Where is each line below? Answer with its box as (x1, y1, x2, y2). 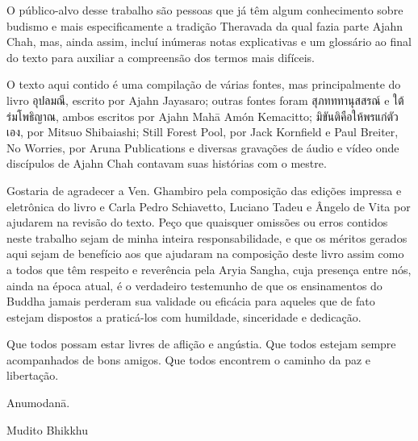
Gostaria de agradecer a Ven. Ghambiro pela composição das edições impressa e (6, 181, 402, 198)
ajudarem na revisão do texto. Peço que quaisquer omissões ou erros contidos (6, 214, 388, 231)
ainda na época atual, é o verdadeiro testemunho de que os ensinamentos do (6, 277, 382, 293)
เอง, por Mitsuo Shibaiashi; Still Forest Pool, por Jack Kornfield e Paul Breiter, (6, 123, 399, 140)
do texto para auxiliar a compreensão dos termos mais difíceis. (6, 48, 316, 65)
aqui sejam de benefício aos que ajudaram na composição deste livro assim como (6, 245, 404, 262)
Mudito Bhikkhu (6, 421, 88, 438)
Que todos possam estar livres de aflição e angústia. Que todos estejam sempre (6, 335, 396, 352)
